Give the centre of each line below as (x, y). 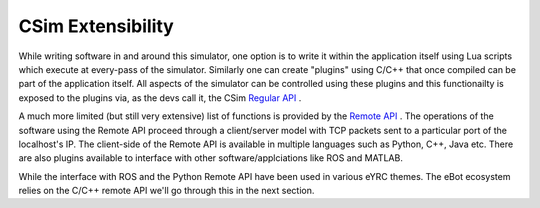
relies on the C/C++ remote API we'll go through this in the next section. (166, 191)
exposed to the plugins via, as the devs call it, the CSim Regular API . (160, 97)
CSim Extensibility (96, 26)
